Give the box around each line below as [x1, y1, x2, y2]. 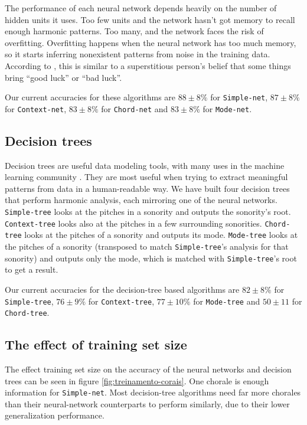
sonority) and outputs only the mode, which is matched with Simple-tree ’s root [5, 251, 297, 264]
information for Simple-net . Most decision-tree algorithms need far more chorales [5, 386, 301, 398]
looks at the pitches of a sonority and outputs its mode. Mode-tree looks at [24, 228, 298, 241]
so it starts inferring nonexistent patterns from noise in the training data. [5, 48, 270, 60]
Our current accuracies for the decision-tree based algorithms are [5, 283, 240, 295]
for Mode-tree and [193, 295, 260, 307]
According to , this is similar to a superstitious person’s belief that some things [5, 59, 291, 71]
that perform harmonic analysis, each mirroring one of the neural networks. [5, 194, 277, 206]
